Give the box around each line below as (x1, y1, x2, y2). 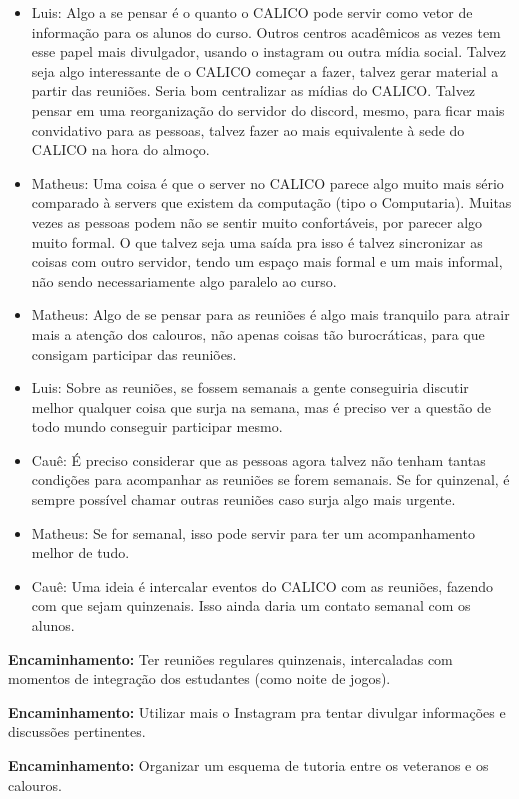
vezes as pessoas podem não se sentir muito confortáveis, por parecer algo (31, 211, 483, 232)
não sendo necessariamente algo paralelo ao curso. (31, 270, 337, 291)
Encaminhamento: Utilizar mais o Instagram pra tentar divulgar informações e (8, 701, 506, 722)
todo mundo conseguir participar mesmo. (31, 416, 283, 437)
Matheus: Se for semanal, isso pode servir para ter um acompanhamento (31, 522, 475, 543)
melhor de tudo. (31, 542, 130, 563)
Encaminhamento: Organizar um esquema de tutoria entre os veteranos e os (8, 755, 489, 775)
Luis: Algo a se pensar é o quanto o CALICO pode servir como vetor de (31, 2, 473, 22)
